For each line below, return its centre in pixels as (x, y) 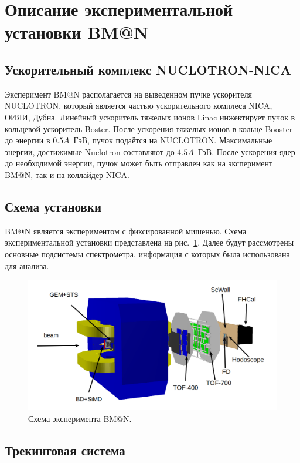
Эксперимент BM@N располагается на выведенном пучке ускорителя (128, 94)
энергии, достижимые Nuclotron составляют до (90, 151)
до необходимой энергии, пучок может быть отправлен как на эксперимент (139, 163)
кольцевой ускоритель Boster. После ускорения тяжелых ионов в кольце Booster (149, 128)
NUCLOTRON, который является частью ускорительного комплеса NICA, (139, 105)
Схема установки (53, 206)
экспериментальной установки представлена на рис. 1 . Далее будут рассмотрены (149, 242)
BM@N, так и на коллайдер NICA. (67, 174)
